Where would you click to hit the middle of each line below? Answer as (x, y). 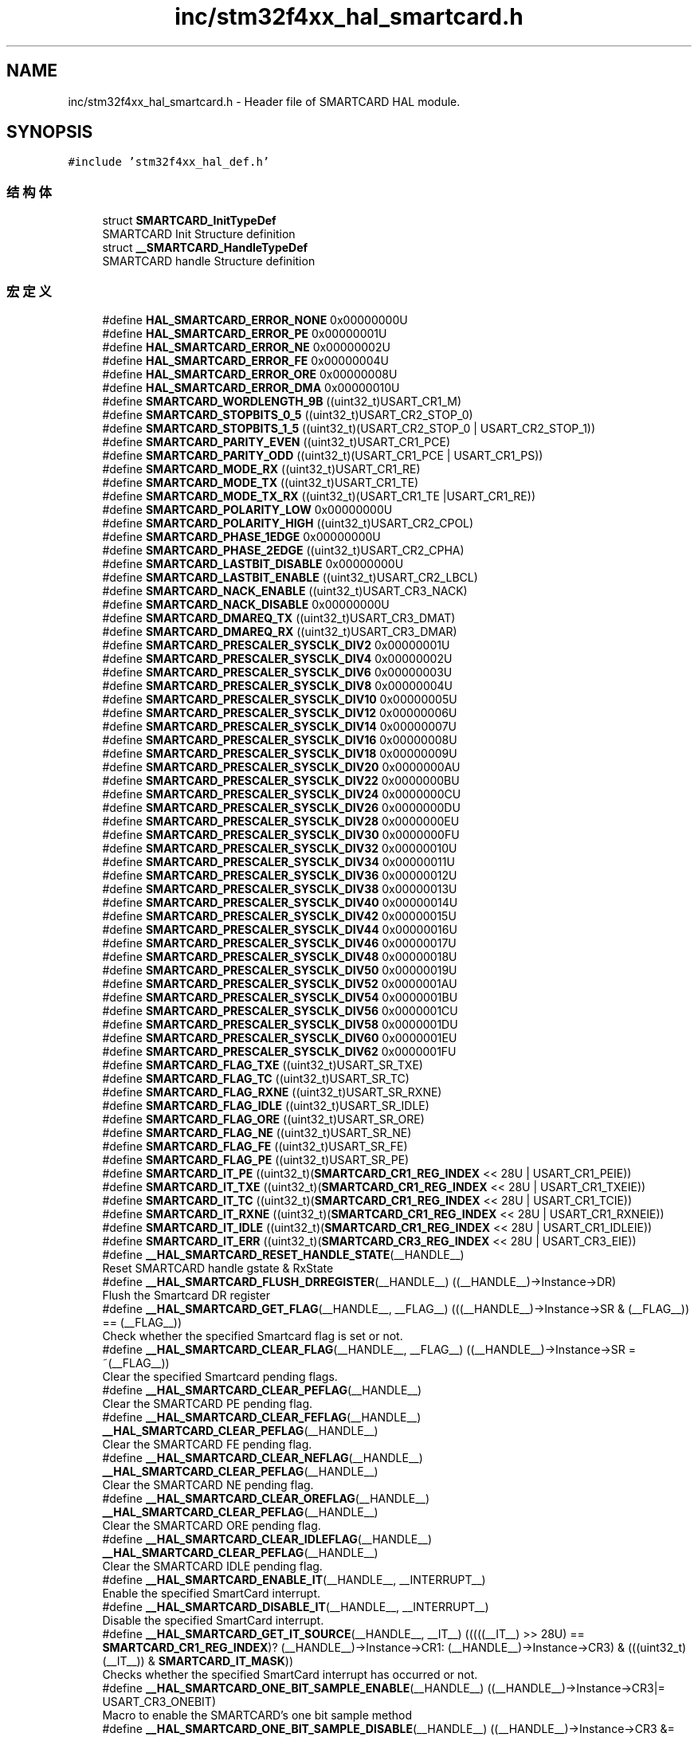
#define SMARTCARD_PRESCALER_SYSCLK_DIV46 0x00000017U (279, 943)
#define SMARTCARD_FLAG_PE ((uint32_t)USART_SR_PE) (256, 1159)
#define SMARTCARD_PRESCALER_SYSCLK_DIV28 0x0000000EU (281, 821)
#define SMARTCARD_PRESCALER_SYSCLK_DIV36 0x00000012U (280, 875)
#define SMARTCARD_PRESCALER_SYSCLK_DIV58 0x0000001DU (280, 1024)
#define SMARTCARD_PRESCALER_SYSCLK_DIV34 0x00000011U (278, 861)
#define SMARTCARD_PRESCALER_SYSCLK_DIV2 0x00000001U (276, 645)
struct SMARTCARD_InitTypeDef (189, 221)
